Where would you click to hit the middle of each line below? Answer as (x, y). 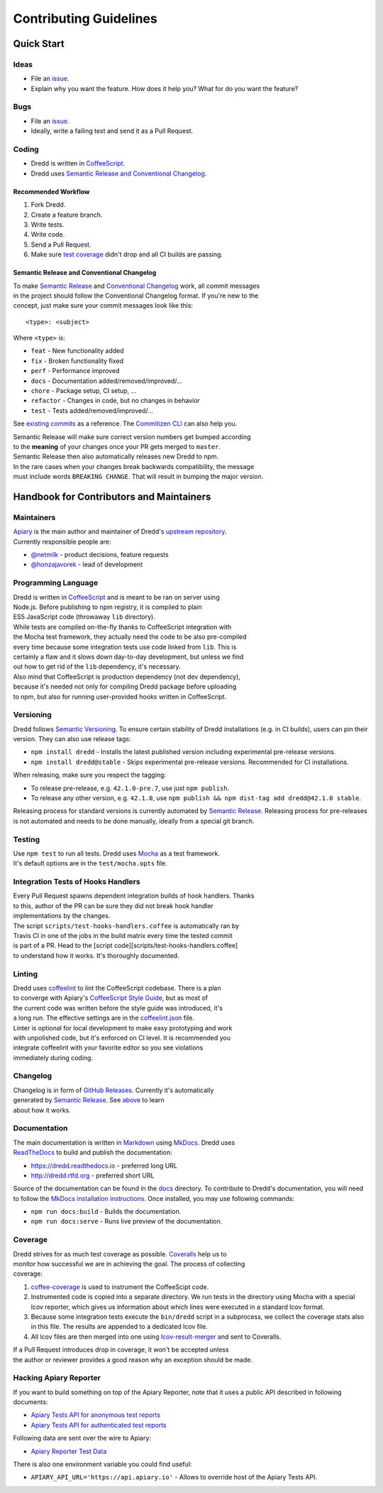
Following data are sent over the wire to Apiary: (82, 1438)
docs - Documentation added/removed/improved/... (106, 381)
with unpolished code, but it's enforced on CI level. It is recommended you (122, 1037)
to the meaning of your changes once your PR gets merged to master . (117, 446)
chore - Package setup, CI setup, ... (84, 391)
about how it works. (42, 1110)
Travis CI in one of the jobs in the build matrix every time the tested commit (123, 936)
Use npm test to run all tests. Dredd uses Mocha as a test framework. (116, 853)
